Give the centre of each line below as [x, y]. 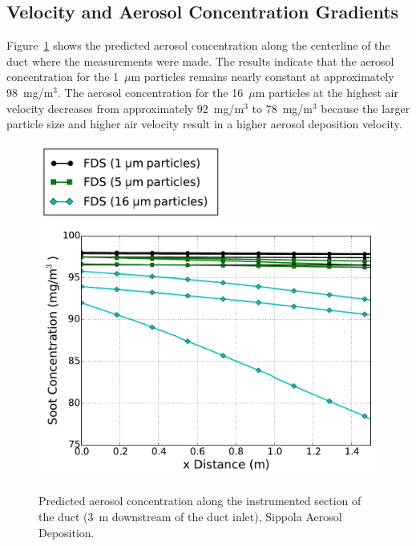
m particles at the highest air [327, 92]
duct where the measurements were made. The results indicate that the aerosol [200, 61]
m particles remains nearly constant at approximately [263, 77]
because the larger [366, 108]
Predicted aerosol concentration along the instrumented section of [200, 501]
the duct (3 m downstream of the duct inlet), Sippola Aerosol [190, 516]
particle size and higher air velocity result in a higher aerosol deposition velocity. [204, 124]
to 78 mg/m [282, 108]
